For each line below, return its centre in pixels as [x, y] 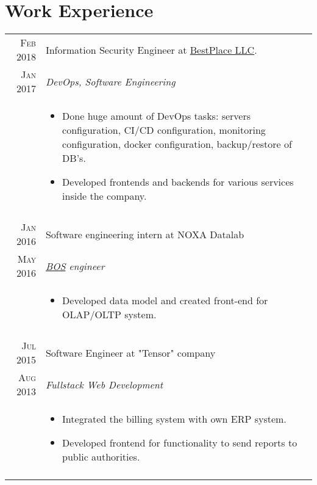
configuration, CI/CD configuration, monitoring [164, 130]
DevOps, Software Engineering [110, 81]
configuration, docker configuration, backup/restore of [177, 144]
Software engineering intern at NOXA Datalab [145, 234]
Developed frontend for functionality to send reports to [180, 443]
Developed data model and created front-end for [165, 301]
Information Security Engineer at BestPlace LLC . [151, 49]
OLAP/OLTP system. [109, 315]
